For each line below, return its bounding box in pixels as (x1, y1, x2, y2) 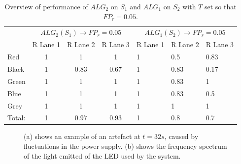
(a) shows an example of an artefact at (24, 131, 140, 141)
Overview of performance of (4, 1, 88, 11)
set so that (204, 1, 237, 11)
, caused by (164, 131, 199, 141)
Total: (7, 112, 26, 123)
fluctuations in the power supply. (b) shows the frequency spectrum (24, 141, 227, 151)
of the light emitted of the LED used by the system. (24, 150, 181, 161)
